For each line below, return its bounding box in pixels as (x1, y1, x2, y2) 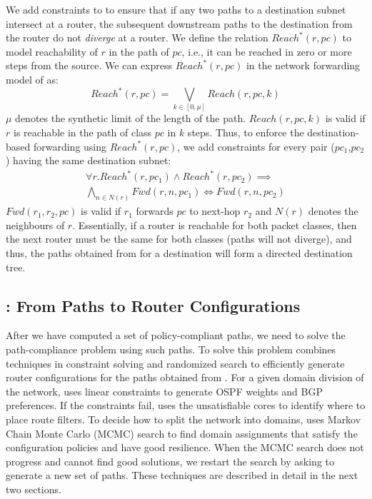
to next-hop (189, 203, 241, 218)
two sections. (6, 481, 61, 496)
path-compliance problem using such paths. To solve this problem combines (6, 341, 336, 356)
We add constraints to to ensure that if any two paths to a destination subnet (6, 2, 346, 16)
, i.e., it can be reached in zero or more (181, 44, 352, 59)
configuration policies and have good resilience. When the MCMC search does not (6, 440, 364, 455)
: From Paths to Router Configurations (6, 294, 301, 316)
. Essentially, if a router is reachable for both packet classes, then (72, 217, 357, 232)
